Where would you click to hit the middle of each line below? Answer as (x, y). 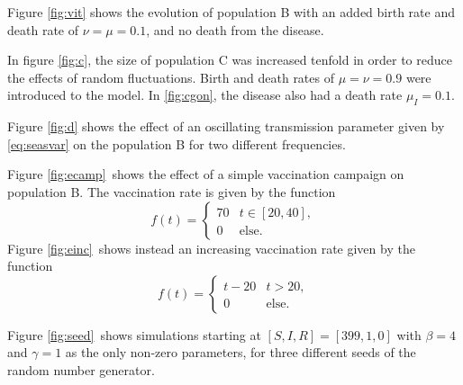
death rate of (43, 29)
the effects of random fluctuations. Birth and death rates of (171, 77)
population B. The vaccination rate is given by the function (172, 191)
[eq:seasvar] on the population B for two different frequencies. (177, 143)
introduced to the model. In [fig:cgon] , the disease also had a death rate (205, 95)
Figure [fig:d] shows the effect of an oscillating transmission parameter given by (226, 126)
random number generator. (81, 369)
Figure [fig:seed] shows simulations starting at (134, 334)
